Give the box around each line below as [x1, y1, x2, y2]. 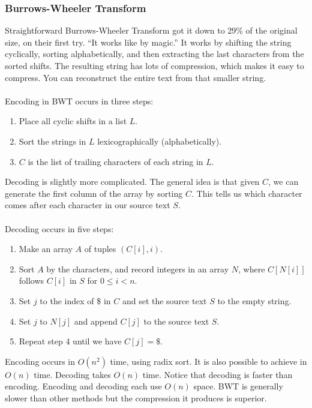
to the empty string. [217, 294, 292, 307]
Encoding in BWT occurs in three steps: [5, 94, 154, 107]
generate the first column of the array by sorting [5, 187, 183, 199]
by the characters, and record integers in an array [46, 262, 229, 275]
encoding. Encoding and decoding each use [5, 380, 162, 392]
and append [74, 314, 118, 327]
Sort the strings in [19, 134, 86, 147]
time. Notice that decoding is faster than [142, 368, 293, 380]
